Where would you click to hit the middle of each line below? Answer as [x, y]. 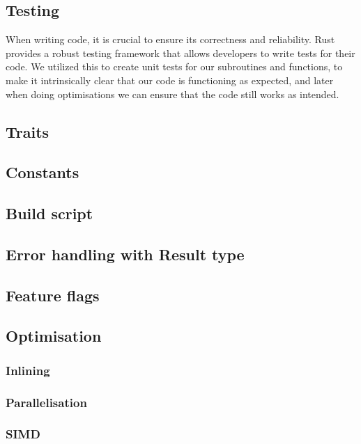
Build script [49, 213]
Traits [28, 131]
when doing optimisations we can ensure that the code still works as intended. [172, 94]
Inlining [28, 370]
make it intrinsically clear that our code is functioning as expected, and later [170, 80]
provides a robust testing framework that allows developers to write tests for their [180, 53]
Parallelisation [46, 402]
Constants [43, 172]
